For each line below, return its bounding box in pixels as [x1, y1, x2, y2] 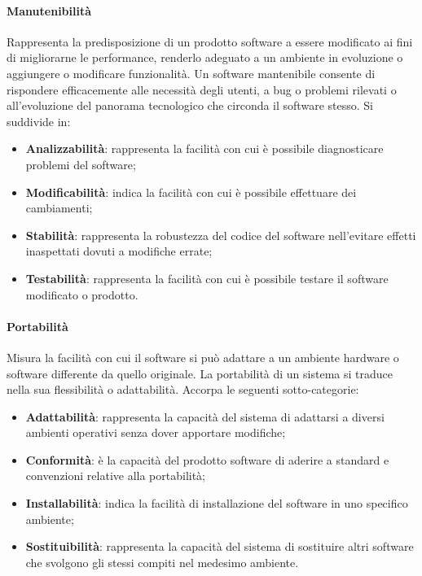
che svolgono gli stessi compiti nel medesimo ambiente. [25, 553, 299, 570]
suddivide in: [7, 112, 71, 129]
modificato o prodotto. [25, 286, 138, 303]
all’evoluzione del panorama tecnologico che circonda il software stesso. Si [7, 97, 373, 114]
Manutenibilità [7, 2, 92, 19]
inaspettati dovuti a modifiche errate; [25, 242, 213, 260]
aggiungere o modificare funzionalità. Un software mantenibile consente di [7, 64, 376, 81]
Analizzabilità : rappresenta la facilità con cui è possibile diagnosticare [25, 140, 384, 157]
